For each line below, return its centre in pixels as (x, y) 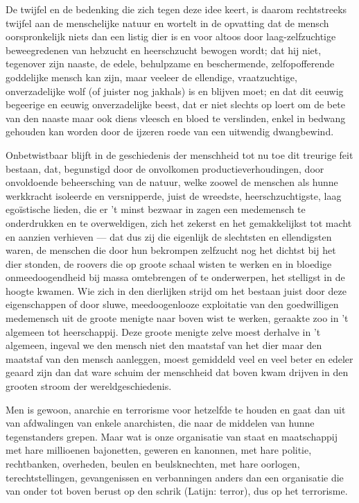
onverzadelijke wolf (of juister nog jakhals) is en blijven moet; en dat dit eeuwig (175, 91)
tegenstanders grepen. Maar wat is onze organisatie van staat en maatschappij (172, 436)
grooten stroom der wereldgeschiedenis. (89, 386)
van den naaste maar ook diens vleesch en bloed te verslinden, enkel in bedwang (176, 118)
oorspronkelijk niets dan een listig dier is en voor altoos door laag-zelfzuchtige (171, 36)
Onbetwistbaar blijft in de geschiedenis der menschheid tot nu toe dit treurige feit (179, 154)
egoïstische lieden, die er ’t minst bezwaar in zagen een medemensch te (156, 209)
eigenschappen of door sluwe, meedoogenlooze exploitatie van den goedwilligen (172, 304)
